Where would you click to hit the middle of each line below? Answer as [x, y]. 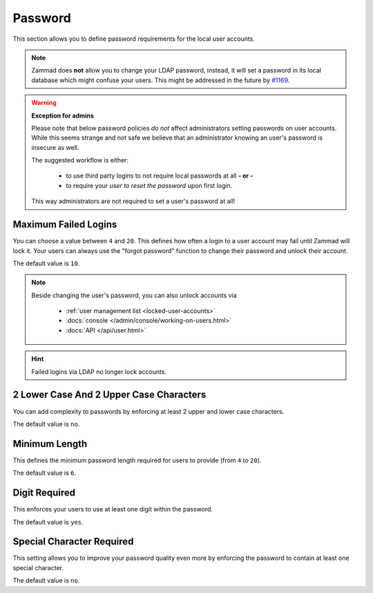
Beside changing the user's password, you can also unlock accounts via [134, 295]
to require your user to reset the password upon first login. [149, 185]
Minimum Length [50, 443]
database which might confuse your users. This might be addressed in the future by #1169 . [161, 80]
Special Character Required [73, 542]
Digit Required [44, 493]
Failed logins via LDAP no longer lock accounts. [99, 371]
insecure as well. [55, 147]
